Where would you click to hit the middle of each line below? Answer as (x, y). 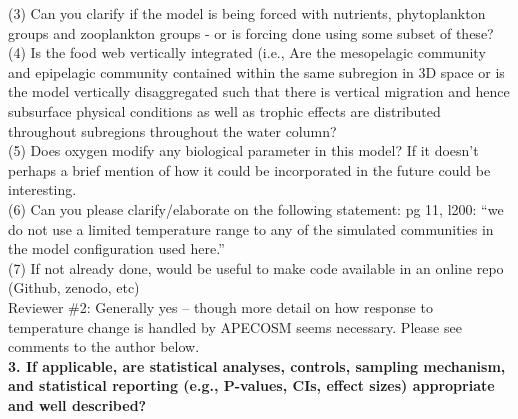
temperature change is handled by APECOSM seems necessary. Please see (235, 326)
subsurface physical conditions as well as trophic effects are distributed (224, 110)
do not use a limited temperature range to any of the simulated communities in (251, 228)
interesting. (42, 189)
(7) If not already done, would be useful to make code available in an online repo (256, 267)
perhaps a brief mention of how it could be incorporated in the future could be (249, 169)
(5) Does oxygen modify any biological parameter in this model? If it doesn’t (243, 150)
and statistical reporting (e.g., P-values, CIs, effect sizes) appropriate (251, 385)
